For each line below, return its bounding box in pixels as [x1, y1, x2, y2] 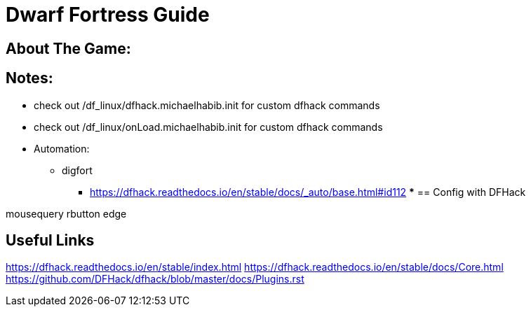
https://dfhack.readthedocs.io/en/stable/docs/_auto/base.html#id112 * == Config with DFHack [90, 185, 526, 198]
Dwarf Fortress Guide [6, 3, 210, 27]
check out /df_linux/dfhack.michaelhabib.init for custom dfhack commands [34, 99, 380, 111]
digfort [62, 164, 93, 176]
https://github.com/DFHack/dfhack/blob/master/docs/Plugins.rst [6, 273, 304, 285]
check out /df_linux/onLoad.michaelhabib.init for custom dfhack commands [34, 120, 383, 133]
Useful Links [6, 232, 95, 250]
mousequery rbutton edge [6, 207, 127, 220]
